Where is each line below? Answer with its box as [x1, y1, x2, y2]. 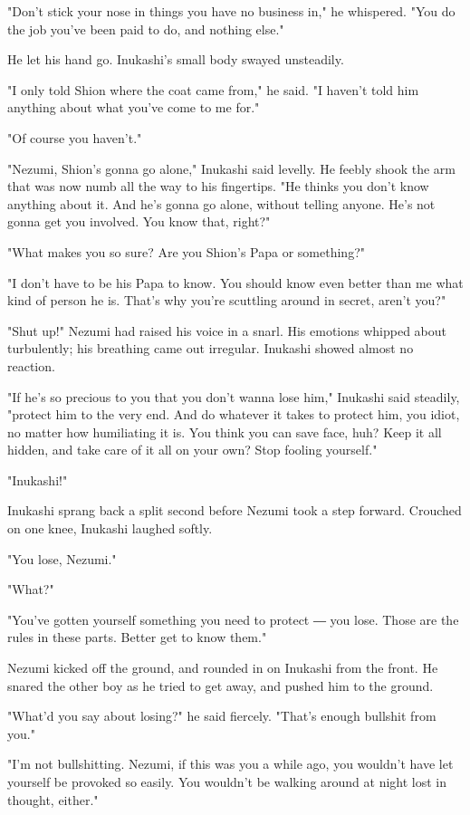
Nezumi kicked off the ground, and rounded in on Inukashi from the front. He [7, 658, 438, 677]
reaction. [7, 356, 55, 375]
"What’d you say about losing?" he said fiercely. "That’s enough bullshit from [7, 706, 436, 725]
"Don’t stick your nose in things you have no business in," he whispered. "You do [7, 2, 456, 20]
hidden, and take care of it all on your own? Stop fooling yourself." [7, 440, 378, 459]
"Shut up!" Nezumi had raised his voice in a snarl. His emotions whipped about [7, 321, 447, 340]
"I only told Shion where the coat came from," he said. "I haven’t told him [7, 80, 419, 99]
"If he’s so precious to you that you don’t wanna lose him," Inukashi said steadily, [7, 387, 460, 406]
